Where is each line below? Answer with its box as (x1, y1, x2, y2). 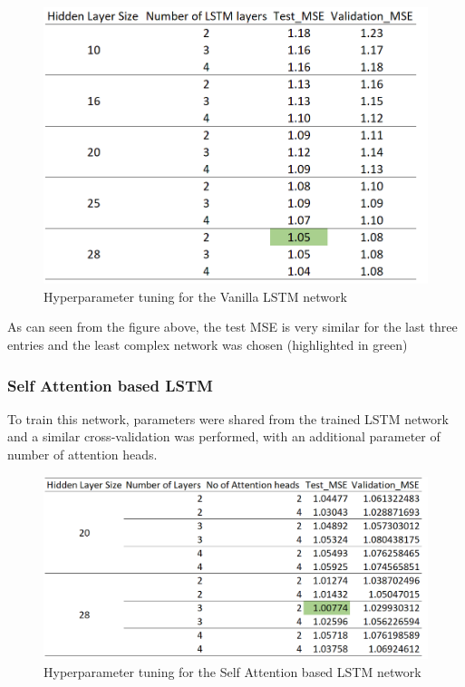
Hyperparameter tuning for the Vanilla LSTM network (44, 286, 347, 305)
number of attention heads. (7, 445, 158, 464)
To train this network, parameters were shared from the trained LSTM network (7, 409, 449, 428)
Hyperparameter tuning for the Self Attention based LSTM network (44, 662, 421, 681)
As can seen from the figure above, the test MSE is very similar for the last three (7, 317, 458, 336)
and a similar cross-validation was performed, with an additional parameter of (7, 427, 441, 446)
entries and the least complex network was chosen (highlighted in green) (7, 335, 408, 354)
